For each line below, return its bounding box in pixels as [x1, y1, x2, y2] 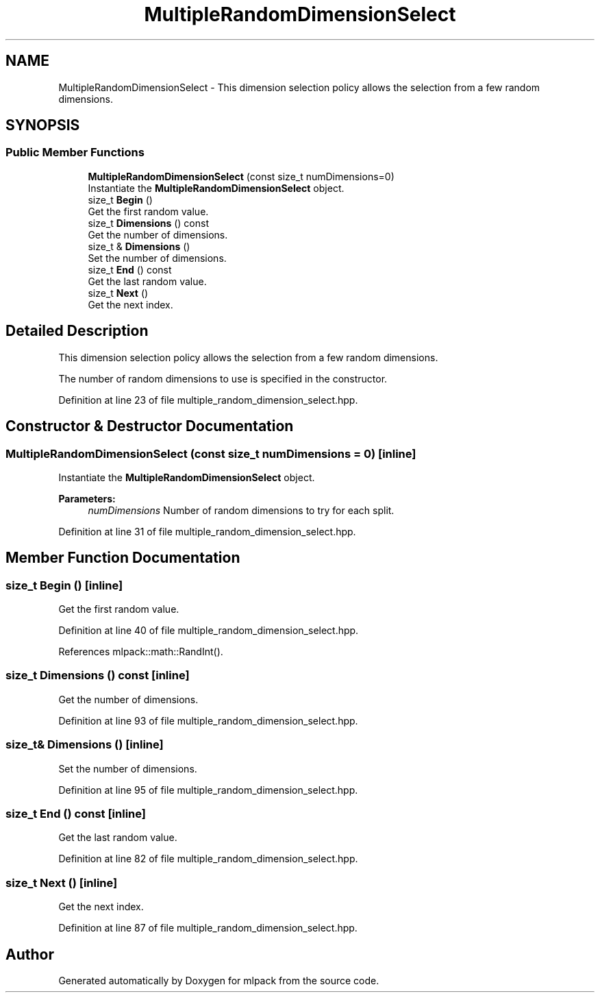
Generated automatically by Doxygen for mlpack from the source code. [58, 974, 379, 986]
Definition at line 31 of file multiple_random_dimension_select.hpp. [58, 525, 356, 537]
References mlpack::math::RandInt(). [58, 646, 223, 658]
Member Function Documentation [5, 549, 240, 567]
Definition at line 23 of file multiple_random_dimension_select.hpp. [58, 393, 358, 406]
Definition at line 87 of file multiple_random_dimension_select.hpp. [58, 922, 358, 934]
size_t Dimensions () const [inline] [5, 668, 190, 683]
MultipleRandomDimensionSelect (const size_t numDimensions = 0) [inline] [5, 446, 416, 461]
